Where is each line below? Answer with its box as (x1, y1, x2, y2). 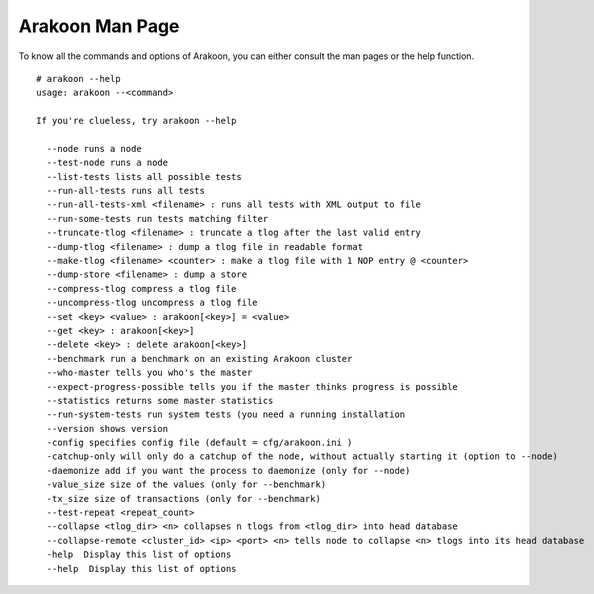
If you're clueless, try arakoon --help (36, 115, 237, 127)
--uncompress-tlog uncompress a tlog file (46, 297, 259, 309)
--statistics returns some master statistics (46, 395, 274, 406)
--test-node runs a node (46, 157, 169, 169)
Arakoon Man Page (18, 15, 180, 37)
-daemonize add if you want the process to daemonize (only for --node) (46, 465, 411, 476)
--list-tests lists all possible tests (46, 171, 242, 182)
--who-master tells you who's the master (46, 367, 253, 379)
